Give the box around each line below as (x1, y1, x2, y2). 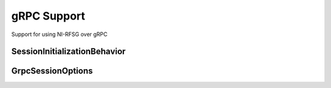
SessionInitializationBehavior (11, 46, 126, 57)
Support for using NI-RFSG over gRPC (11, 31, 108, 38)
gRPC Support (11, 9, 86, 23)
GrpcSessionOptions (11, 66, 93, 76)
